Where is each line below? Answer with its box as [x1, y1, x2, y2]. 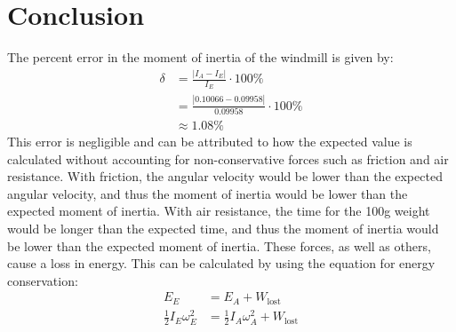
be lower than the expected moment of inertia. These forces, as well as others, [7, 236, 431, 255]
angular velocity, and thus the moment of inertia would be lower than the [7, 184, 408, 202]
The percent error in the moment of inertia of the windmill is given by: [7, 48, 394, 67]
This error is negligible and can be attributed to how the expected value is [7, 131, 412, 150]
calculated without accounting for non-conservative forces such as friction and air [7, 149, 449, 168]
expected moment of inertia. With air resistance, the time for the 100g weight [7, 202, 430, 220]
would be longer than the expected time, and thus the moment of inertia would [7, 218, 439, 237]
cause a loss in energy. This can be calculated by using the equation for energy [7, 254, 436, 273]
